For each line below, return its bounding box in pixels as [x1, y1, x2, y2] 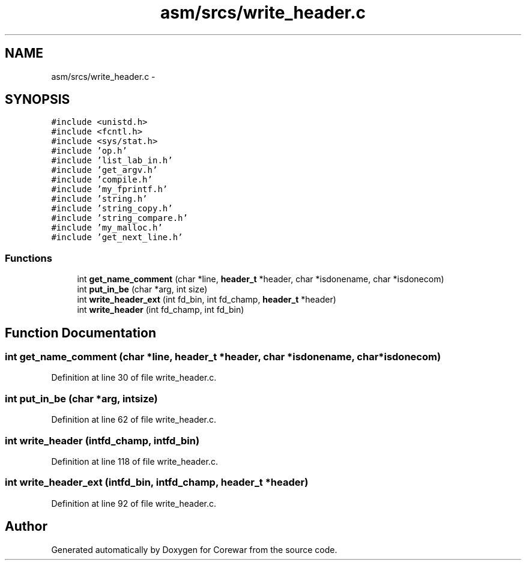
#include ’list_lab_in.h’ [51, 156, 173, 166]
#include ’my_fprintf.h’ [51, 184, 168, 195]
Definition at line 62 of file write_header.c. [51, 414, 217, 425]
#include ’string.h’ [51, 194, 148, 204]
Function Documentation [5, 325, 156, 340]
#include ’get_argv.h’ [51, 165, 158, 175]
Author [5, 519, 47, 534]
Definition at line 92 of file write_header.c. [51, 498, 217, 509]
